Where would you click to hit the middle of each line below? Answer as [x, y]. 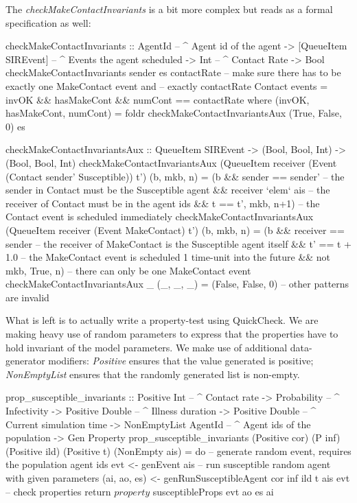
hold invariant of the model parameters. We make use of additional [147, 347]
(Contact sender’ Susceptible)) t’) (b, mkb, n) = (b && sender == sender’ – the [175, 176]
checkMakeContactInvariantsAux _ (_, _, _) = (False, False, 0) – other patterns [177, 284]
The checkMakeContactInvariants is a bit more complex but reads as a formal [169, 9]
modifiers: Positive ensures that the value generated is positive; [181, 361]
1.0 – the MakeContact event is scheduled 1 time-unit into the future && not [168, 257]
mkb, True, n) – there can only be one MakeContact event [128, 270]
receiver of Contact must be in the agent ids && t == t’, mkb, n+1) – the [163, 203]
